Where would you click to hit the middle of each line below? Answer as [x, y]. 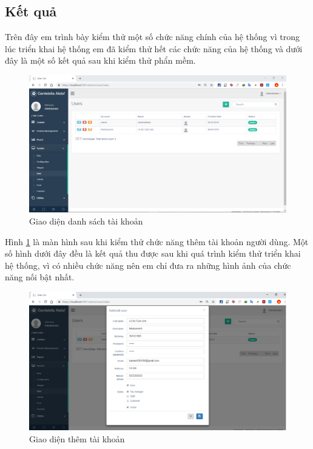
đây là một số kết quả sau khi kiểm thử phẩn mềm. [100, 60]
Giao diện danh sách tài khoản [86, 221]
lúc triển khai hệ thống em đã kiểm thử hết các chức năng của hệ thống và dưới [154, 48]
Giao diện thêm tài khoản [77, 438]
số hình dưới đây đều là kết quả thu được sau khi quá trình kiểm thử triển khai [153, 253]
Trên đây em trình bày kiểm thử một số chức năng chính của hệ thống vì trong [152, 37]
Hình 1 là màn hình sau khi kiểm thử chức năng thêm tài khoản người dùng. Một [157, 241]
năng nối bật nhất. [40, 277]
